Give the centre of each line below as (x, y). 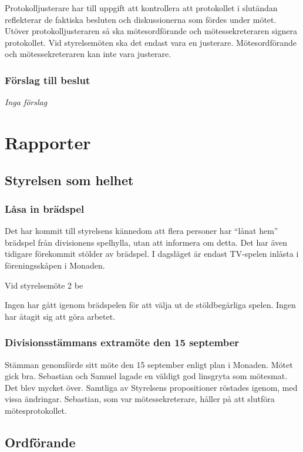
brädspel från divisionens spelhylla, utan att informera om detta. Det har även (146, 242)
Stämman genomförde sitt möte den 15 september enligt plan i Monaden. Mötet (149, 364)
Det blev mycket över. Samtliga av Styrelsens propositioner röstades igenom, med (151, 387)
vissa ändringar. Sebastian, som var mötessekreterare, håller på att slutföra (140, 399)
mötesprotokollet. (36, 410)
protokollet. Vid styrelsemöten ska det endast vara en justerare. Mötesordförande (151, 42)
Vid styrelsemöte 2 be (44, 285)
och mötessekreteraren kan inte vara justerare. (88, 54)
